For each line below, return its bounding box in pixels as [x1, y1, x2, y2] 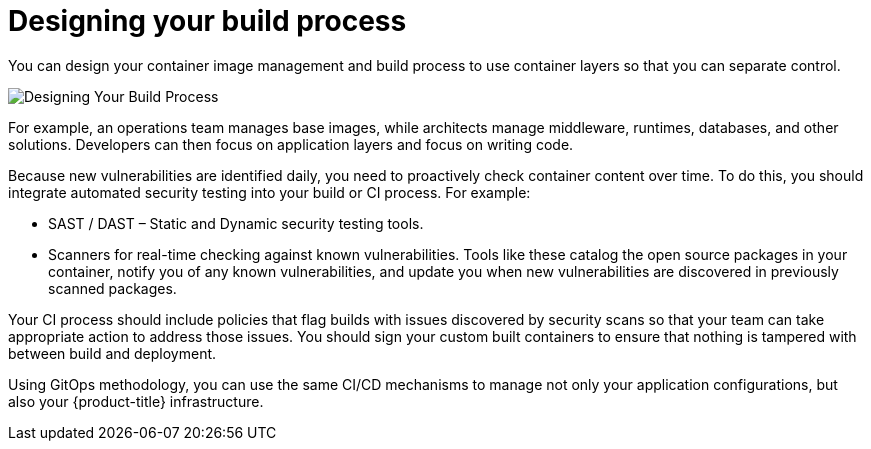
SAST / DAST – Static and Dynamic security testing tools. [48, 214, 424, 232]
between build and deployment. [8, 344, 217, 362]
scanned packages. [48, 279, 177, 297]
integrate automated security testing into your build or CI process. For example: [8, 183, 531, 201]
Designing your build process [8, 4, 407, 38]
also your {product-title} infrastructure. [8, 392, 264, 410]
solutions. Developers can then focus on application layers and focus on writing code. [8, 135, 574, 153]
